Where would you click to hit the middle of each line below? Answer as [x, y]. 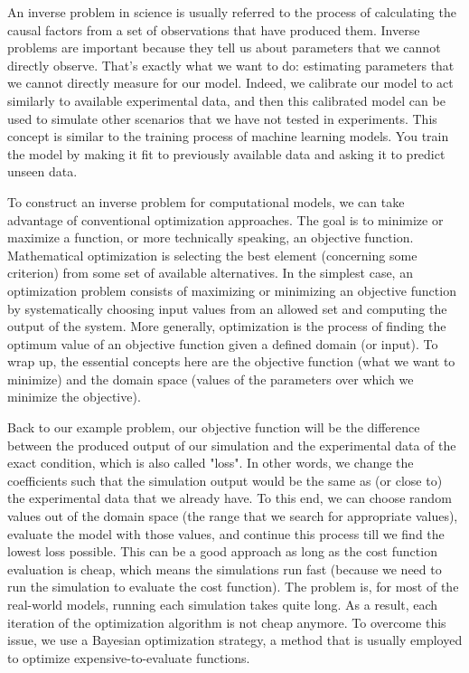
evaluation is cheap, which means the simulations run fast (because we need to [225, 569]
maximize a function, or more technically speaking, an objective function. [211, 237]
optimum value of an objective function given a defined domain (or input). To [223, 343]
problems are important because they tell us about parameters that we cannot [224, 47]
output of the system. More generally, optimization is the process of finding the [227, 326]
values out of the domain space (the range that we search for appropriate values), [233, 516]
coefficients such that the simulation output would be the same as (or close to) [225, 480]
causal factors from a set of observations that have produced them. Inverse [214, 29]
